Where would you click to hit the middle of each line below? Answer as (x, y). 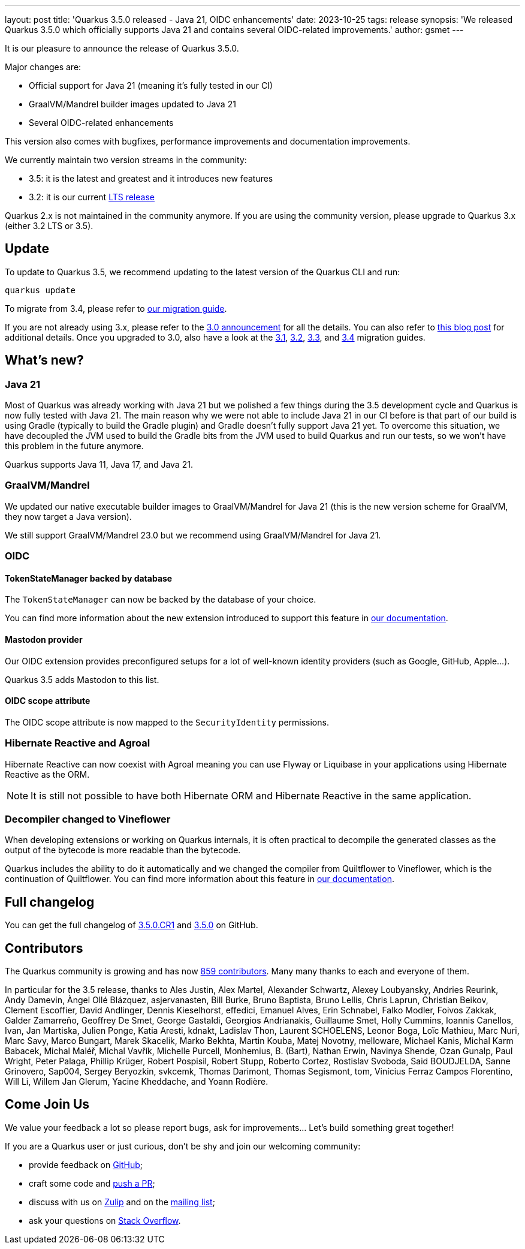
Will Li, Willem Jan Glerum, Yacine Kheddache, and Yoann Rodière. (137, 1082)
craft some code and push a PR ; (92, 1183)
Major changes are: (43, 67)
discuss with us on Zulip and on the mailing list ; (122, 1202)
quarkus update (40, 290)
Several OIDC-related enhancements (101, 123)
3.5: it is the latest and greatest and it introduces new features (151, 178)
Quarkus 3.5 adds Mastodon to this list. (82, 679)
